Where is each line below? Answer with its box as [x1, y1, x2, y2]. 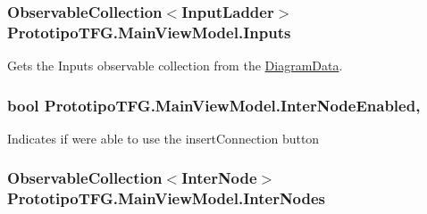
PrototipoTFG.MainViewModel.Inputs [7, 21, 291, 43]
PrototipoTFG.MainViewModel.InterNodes [7, 187, 326, 210]
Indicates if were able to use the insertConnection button [7, 128, 320, 147]
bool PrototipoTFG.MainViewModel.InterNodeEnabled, [7, 94, 421, 116]
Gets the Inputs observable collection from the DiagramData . [7, 56, 343, 75]
